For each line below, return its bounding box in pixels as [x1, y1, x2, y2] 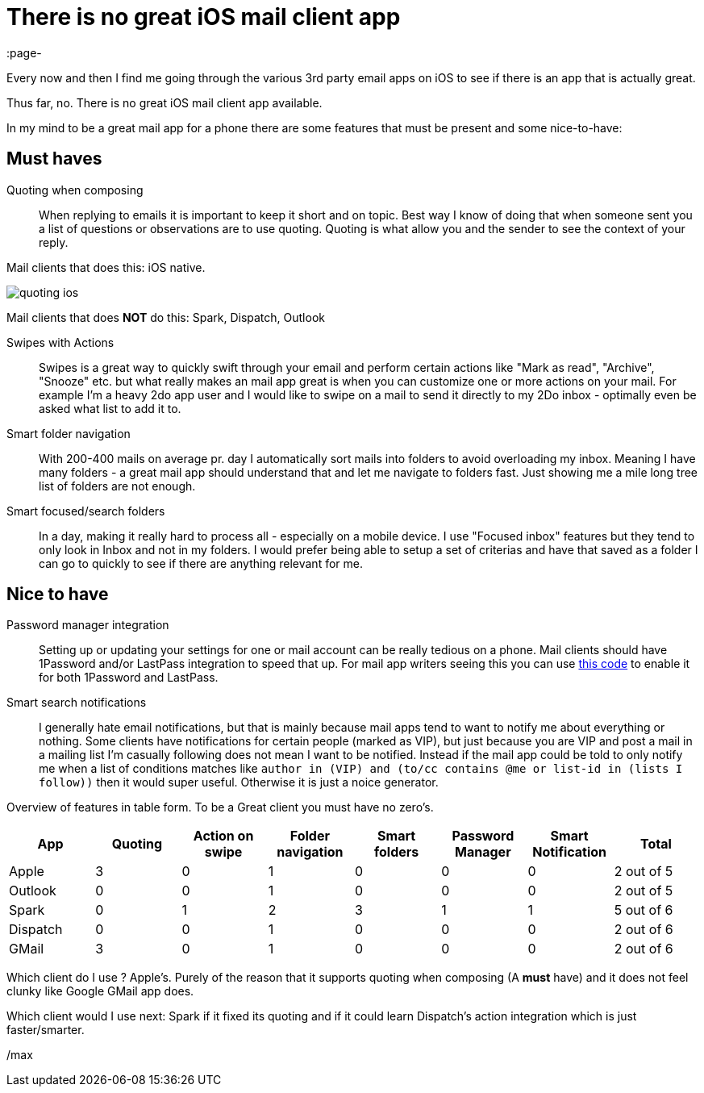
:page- [6, 45, 42, 60]
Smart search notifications [6, 695, 147, 710]
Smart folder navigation [6, 426, 131, 440]
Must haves [6, 148, 102, 169]
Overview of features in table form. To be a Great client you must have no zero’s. [6, 800, 434, 815]
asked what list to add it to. [39, 401, 181, 415]
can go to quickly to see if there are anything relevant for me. [39, 556, 363, 570]
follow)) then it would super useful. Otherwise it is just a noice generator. [39, 775, 439, 790]
